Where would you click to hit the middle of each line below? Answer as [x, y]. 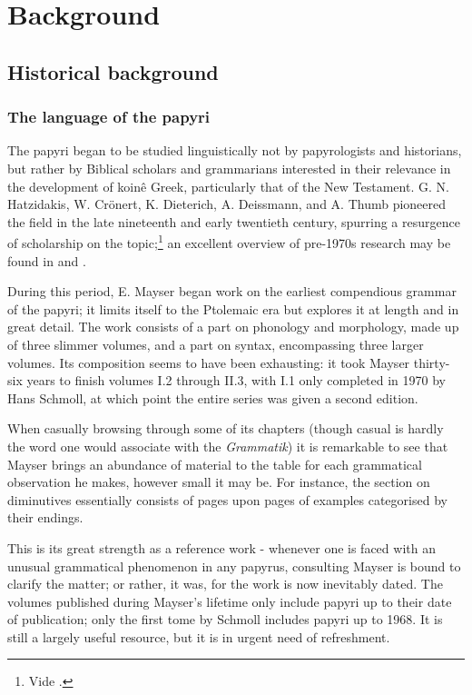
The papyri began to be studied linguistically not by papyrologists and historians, [235, 150]
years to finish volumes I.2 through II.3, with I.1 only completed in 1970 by [236, 380]
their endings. [45, 517]
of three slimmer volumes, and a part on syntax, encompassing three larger [216, 344]
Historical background [113, 71]
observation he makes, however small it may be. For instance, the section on [219, 482]
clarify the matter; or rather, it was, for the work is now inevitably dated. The [225, 584]
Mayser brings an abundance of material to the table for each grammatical [215, 464]
